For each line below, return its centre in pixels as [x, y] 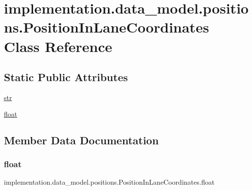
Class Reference [58, 46]
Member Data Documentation [81, 140]
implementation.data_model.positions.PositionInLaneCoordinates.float [109, 182]
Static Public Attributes [66, 77]
